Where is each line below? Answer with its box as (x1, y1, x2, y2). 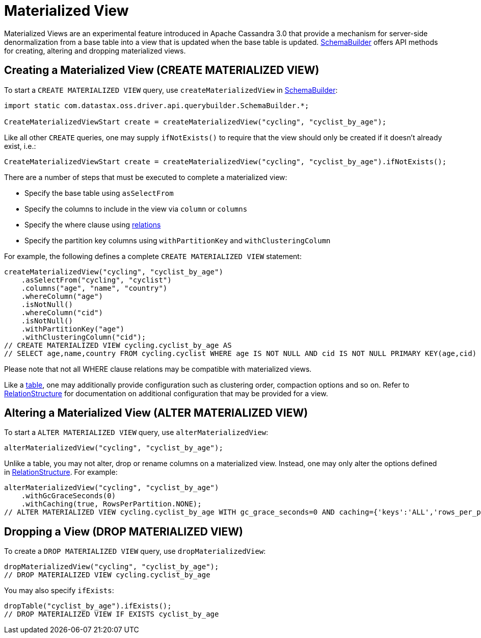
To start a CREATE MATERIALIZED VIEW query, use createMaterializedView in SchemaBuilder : (4, 85, 338, 94)
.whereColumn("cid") (21, 308, 103, 317)
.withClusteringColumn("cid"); (21, 333, 146, 341)
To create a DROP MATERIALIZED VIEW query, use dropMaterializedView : (4, 547, 266, 556)
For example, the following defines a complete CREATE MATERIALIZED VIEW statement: (4, 251, 302, 261)
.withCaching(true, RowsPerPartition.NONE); (21, 500, 202, 508)
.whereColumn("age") (21, 292, 103, 300)
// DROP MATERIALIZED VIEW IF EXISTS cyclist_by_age (4, 610, 219, 619)
